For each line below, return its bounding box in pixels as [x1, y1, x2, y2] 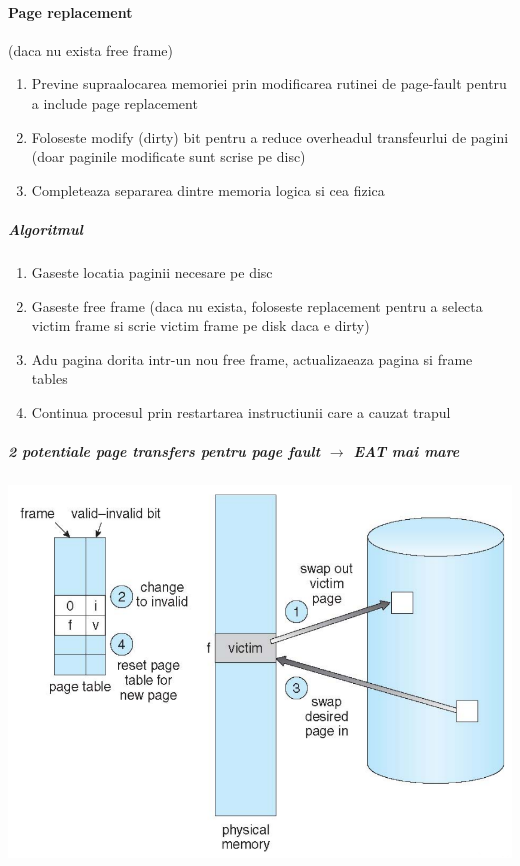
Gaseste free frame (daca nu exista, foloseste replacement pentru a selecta [31, 295, 483, 316]
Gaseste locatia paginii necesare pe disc [31, 261, 273, 282]
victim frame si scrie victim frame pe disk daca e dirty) [31, 315, 370, 336]
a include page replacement [31, 92, 198, 113]
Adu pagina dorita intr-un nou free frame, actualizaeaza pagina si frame [31, 348, 473, 369]
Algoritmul [8, 218, 83, 239]
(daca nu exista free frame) [8, 39, 174, 60]
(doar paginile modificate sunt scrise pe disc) [31, 146, 306, 167]
